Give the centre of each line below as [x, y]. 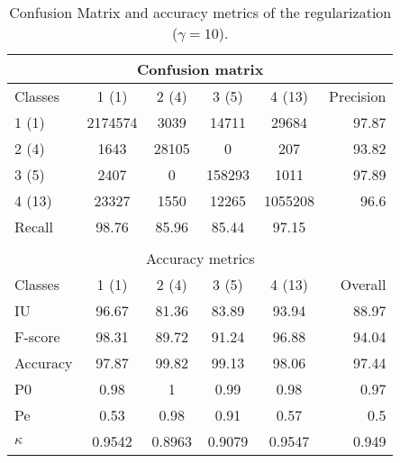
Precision [357, 96]
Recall [34, 227]
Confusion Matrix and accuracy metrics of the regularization [200, 12]
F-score [37, 336]
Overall [363, 284]
